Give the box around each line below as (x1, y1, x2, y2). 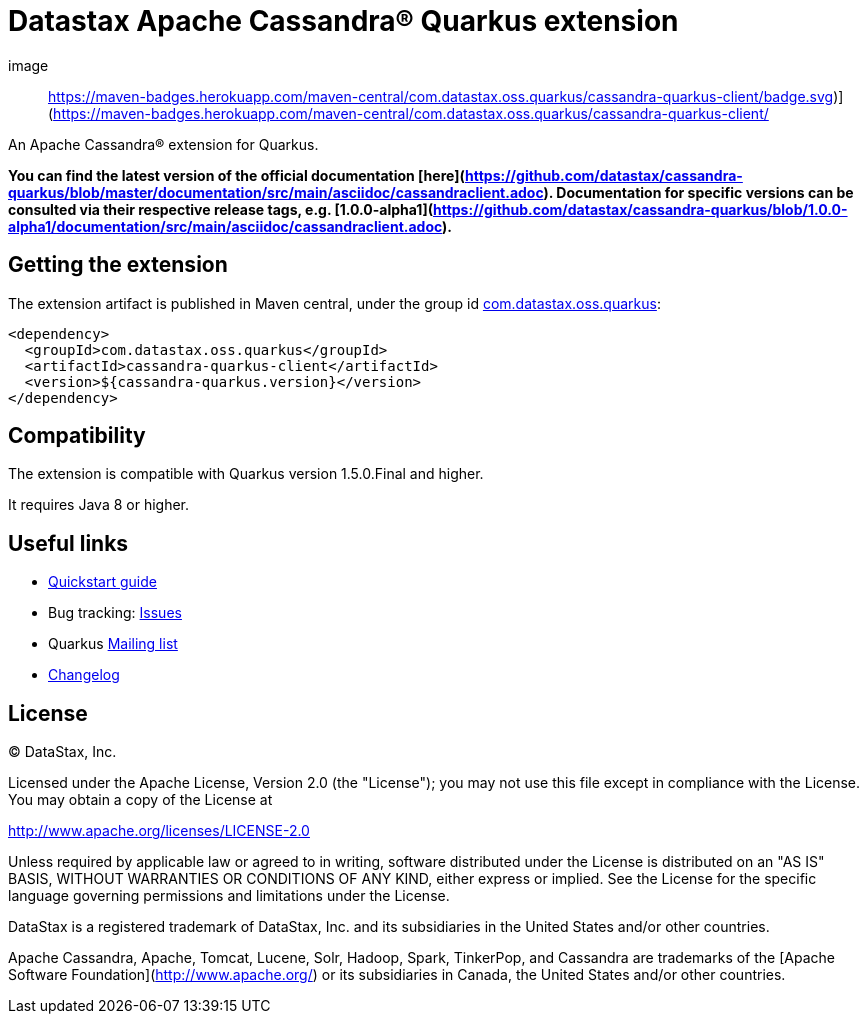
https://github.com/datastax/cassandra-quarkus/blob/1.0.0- (432, 200, 848, 218)
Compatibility (8, 423, 146, 449)
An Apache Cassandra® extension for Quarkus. (8, 135, 319, 153)
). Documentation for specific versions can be (543, 183, 854, 201)
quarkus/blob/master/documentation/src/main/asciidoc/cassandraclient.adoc (8, 183, 544, 201)
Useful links (8, 530, 129, 556)
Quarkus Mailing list (48, 635, 178, 653)
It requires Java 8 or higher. (8, 496, 190, 514)
